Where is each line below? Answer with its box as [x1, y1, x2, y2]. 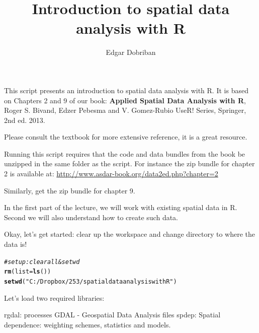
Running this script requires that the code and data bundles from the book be [4, 148, 245, 159]
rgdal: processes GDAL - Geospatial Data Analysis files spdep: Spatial [4, 309, 221, 320]
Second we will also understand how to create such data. [4, 212, 179, 222]
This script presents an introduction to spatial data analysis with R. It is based [4, 85, 248, 95]
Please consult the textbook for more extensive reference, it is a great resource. [4, 131, 247, 142]
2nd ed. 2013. [4, 114, 45, 125]
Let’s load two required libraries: [4, 292, 105, 303]
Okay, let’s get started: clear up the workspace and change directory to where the [4, 229, 255, 239]
